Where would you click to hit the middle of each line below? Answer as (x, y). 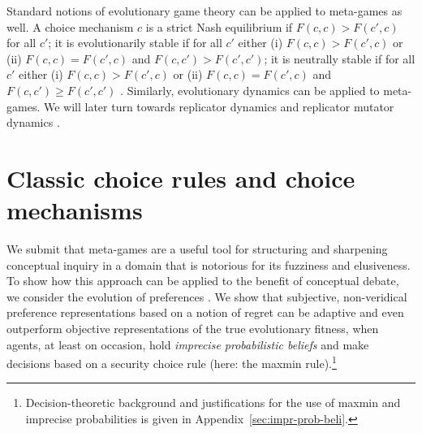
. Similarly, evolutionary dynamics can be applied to (250, 90)
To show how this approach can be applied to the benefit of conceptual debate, (203, 281)
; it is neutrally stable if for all (340, 58)
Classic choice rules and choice (181, 178)
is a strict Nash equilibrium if (219, 26)
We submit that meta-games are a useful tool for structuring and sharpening (197, 249)
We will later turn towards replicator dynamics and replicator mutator (219, 106)
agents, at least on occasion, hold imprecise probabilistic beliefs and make (188, 344)
